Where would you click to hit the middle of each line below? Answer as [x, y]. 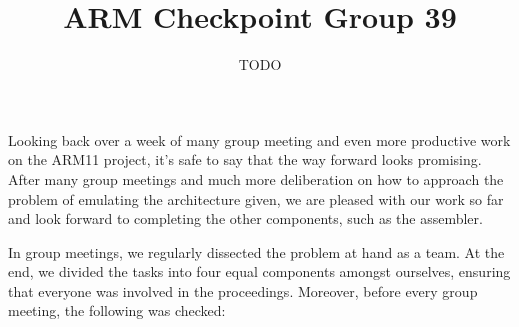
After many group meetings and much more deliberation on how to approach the [256, 178]
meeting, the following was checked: [117, 310]
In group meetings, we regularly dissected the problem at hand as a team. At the [256, 251]
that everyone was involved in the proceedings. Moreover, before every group [243, 290]
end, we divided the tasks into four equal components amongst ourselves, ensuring [259, 271]
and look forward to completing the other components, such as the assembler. [245, 218]
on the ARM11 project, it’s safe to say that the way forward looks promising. [245, 159]
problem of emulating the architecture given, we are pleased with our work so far [256, 198]
